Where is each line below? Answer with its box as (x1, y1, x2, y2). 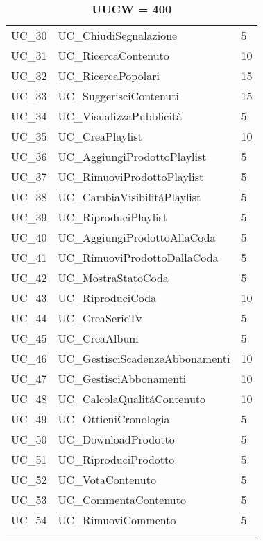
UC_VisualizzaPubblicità (58, 108, 183, 124)
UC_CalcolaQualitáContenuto (58, 391, 206, 407)
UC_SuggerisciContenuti (58, 88, 179, 104)
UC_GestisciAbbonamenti (58, 370, 187, 386)
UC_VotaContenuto (58, 471, 156, 487)
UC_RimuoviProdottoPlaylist (58, 168, 204, 185)
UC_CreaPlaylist (58, 128, 142, 144)
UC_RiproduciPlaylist (58, 209, 168, 225)
